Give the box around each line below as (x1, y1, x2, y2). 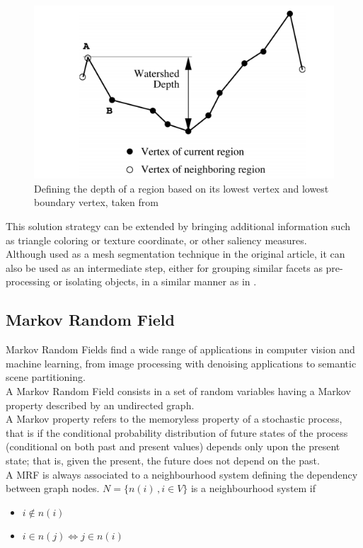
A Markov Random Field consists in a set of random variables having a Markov (6, 383, 351, 398)
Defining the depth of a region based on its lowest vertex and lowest (34, 181, 329, 195)
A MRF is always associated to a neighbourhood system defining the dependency (6, 467, 358, 481)
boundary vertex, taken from (34, 195, 159, 210)
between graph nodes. (6, 481, 100, 496)
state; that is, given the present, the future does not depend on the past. (6, 452, 320, 467)
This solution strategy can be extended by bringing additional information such (6, 218, 350, 233)
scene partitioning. (6, 370, 86, 384)
